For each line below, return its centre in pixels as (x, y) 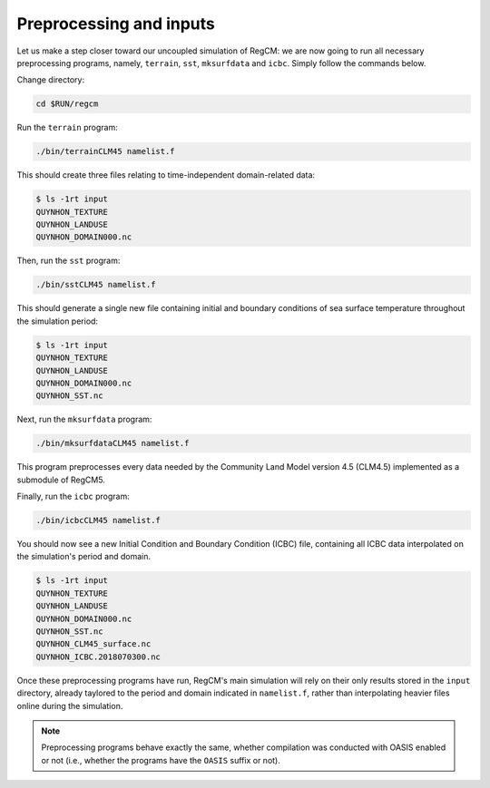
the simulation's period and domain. (84, 557)
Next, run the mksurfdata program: (84, 419)
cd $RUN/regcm (67, 104)
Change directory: (51, 80)
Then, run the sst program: (69, 261)
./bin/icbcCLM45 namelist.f (98, 520)
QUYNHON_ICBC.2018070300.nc (98, 657)
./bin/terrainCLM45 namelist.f (106, 151)
